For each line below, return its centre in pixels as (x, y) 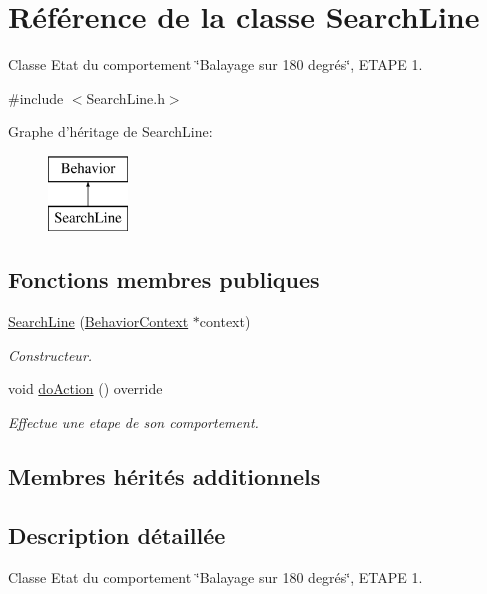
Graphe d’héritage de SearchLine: (110, 131)
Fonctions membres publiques (164, 279)
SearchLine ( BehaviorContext (98, 321)
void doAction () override (85, 388)
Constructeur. (50, 354)
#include (36, 97)
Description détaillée (117, 534)
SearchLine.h (125, 97)
